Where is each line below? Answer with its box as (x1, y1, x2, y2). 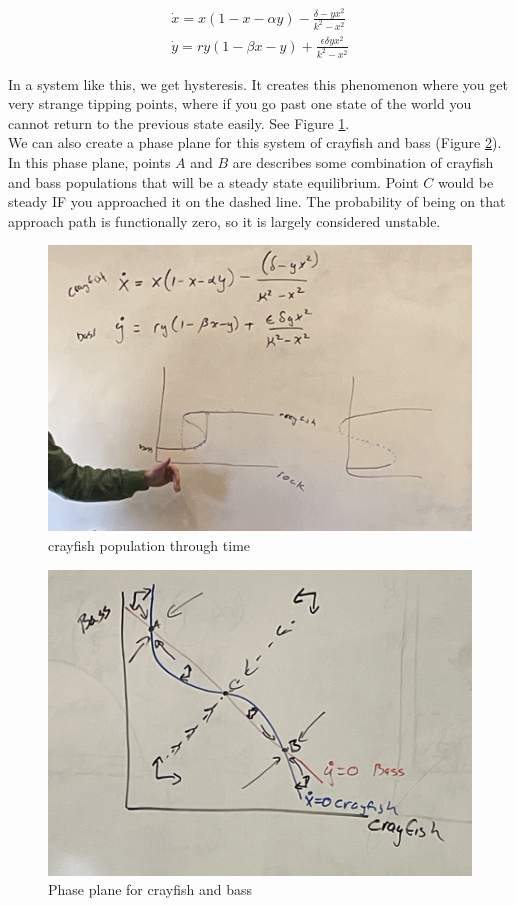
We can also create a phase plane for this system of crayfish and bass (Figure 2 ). (8, 132, 502, 153)
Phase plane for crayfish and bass (48, 879, 252, 900)
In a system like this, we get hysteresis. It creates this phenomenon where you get (8, 73, 508, 94)
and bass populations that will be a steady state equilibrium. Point (8, 171, 419, 192)
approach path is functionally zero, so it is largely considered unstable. (8, 210, 441, 231)
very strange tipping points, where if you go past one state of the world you (8, 93, 472, 114)
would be (437, 171, 494, 192)
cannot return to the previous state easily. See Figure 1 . (8, 112, 350, 133)
